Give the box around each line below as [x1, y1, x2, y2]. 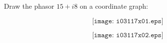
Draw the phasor [4, 1, 55, 11]
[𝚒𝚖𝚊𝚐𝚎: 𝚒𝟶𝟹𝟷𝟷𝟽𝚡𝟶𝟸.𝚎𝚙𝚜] [92, 31, 164, 39]
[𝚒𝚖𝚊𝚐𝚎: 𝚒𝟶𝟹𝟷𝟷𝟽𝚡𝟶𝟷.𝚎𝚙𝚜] [92, 17, 164, 25]
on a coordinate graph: [80, 1, 148, 11]
